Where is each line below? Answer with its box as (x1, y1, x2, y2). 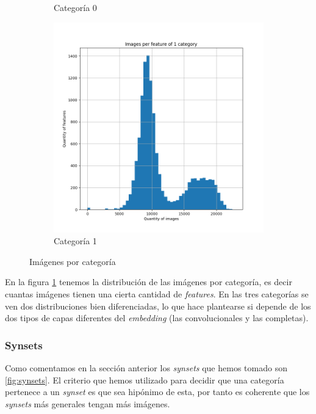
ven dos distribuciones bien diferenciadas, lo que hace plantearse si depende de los (5, 299, 311, 312)
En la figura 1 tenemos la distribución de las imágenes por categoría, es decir (5, 275, 292, 288)
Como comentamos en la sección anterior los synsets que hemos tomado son (5, 361, 287, 374)
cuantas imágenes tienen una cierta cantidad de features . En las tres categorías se (5, 287, 309, 300)
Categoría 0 (54, 1, 97, 13)
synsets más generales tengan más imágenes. (5, 397, 170, 410)
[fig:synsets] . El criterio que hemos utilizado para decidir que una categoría (5, 373, 284, 386)
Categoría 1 (54, 234, 97, 247)
